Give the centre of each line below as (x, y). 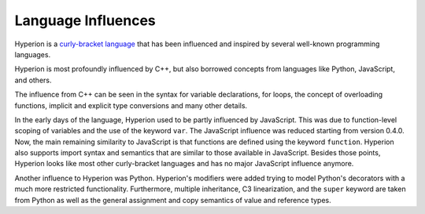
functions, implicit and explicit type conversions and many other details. (131, 105)
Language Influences (85, 20)
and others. (33, 80)
